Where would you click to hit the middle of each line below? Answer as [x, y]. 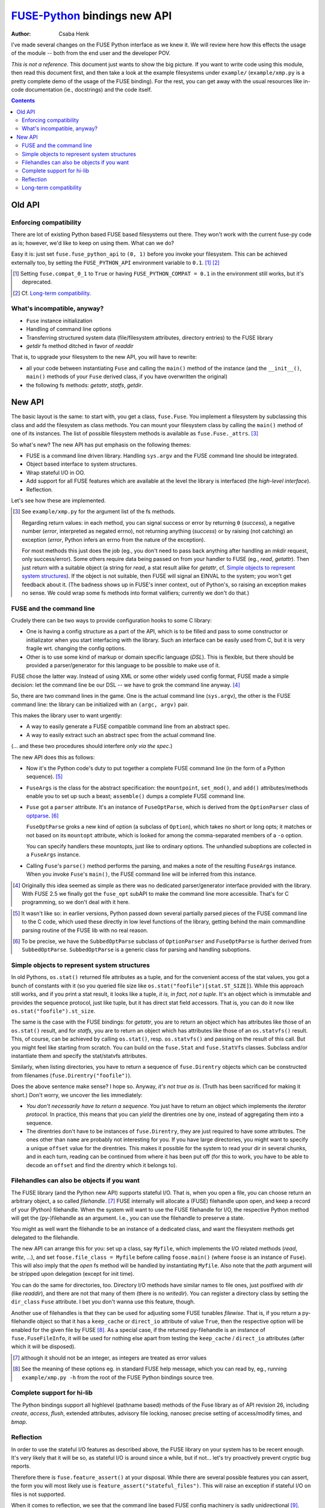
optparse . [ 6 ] [42, 816]
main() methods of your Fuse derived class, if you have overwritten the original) [127, 376]
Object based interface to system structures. [82, 464]
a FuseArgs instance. [53, 855]
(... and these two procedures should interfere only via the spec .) [92, 746]
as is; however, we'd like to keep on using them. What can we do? [93, 243]
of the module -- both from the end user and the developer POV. [91, 53]
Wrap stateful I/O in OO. [56, 472]
